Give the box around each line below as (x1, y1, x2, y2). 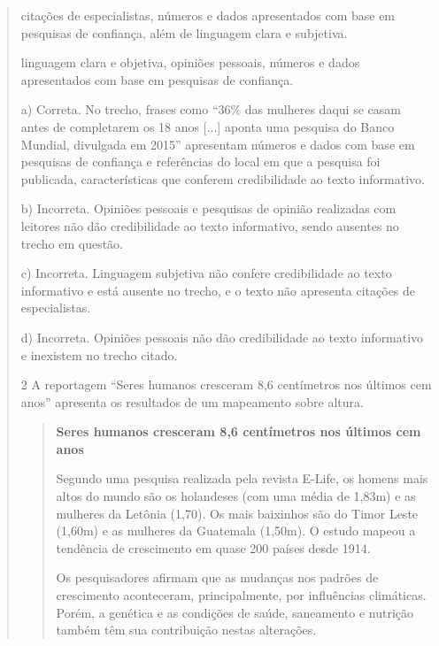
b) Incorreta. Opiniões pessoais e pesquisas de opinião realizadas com (20, 199, 397, 218)
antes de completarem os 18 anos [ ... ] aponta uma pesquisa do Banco (20, 117, 395, 135)
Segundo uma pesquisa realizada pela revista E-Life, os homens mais (56, 469, 428, 488)
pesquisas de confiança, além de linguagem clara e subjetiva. (20, 23, 348, 42)
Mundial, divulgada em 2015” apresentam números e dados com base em (20, 135, 415, 153)
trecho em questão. (20, 234, 124, 252)
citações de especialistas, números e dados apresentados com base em (20, 6, 396, 24)
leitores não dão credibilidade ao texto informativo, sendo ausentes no (20, 216, 399, 235)
